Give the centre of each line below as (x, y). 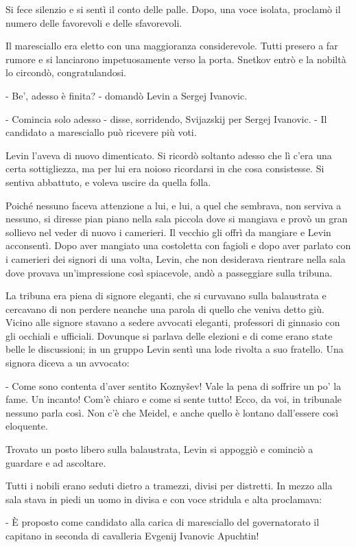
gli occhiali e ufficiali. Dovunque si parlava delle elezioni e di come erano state (169, 335)
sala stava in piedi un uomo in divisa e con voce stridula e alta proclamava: (164, 499)
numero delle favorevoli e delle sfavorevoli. (94, 22)
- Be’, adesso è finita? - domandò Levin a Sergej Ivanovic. (127, 95)
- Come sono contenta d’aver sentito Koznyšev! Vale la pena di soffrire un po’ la (174, 385)
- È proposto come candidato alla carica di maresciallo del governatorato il (163, 522)
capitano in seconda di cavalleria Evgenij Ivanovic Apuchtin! (132, 535)
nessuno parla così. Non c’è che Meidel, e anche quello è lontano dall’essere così (172, 412)
